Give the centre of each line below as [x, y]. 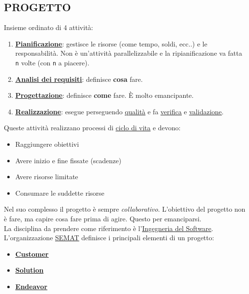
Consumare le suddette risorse [60, 193]
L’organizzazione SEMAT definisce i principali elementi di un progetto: [109, 238]
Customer [32, 254]
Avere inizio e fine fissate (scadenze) [68, 160]
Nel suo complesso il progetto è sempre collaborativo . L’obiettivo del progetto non [125, 209]
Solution [29, 270]
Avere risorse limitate [47, 177]
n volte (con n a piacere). [52, 62]
